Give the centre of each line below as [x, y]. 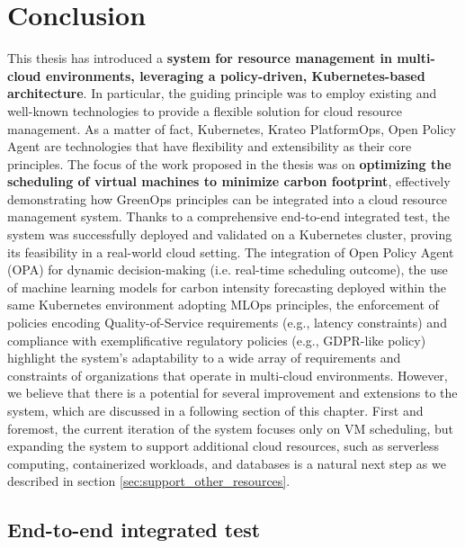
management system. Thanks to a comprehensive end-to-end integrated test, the [228, 216]
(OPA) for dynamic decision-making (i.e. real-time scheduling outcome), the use [228, 270]
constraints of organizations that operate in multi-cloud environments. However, [228, 375]
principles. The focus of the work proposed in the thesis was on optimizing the [229, 163]
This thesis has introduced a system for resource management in [200, 58]
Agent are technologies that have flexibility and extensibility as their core [210, 146]
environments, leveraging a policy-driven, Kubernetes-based [235, 75]
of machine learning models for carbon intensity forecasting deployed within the [227, 287]
